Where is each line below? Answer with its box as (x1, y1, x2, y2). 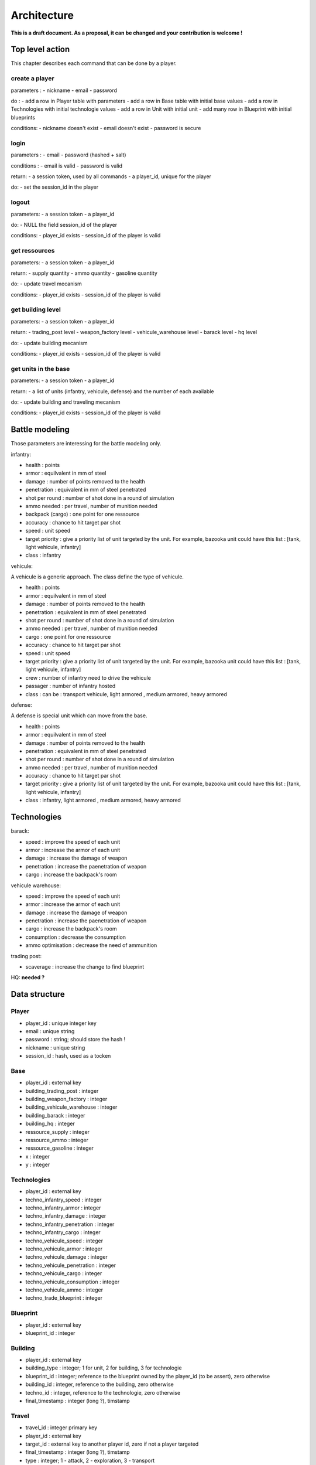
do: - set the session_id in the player (11, 183, 99, 190)
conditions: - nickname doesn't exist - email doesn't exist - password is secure (11, 125, 201, 132)
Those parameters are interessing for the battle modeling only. (11, 440, 162, 447)
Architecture (11, 9, 74, 22)
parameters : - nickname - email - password (11, 87, 117, 94)
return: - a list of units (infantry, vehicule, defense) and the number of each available (11, 387, 214, 395)
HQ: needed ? (11, 974, 45, 981)
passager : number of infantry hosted (25, 683, 116, 690)
